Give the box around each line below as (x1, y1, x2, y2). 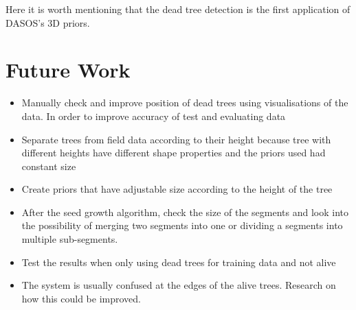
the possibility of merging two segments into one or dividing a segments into (21, 218, 343, 232)
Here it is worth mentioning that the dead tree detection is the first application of (5, 2, 351, 16)
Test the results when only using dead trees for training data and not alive (21, 254, 336, 269)
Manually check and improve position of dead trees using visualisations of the (21, 95, 348, 110)
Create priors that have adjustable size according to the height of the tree (21, 182, 333, 196)
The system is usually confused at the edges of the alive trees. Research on (21, 278, 336, 292)
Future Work (5, 56, 131, 84)
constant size (21, 158, 76, 173)
